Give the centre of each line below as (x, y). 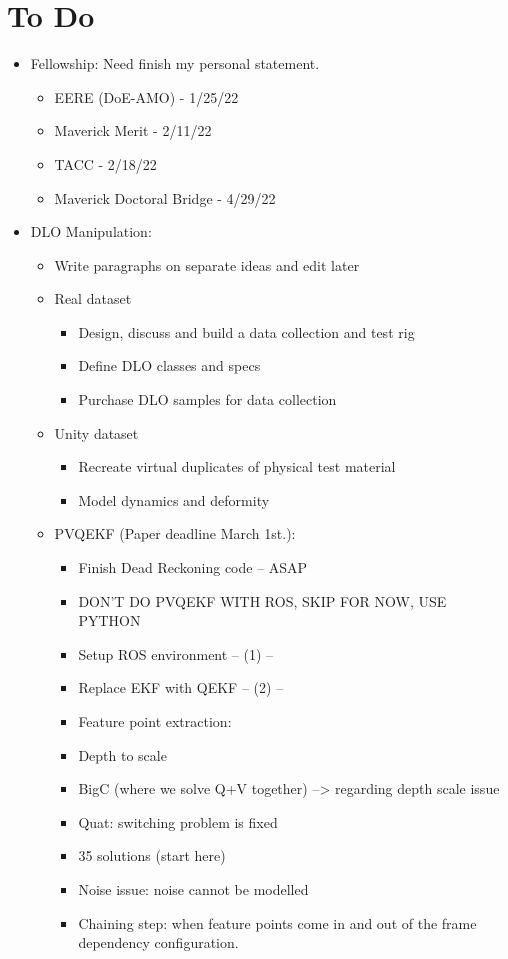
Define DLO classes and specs (169, 365)
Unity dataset (96, 432)
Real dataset (93, 298)
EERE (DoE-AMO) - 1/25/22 (146, 96)
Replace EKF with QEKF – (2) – (181, 687)
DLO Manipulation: (91, 231)
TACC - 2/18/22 (105, 163)
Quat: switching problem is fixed (178, 821)
